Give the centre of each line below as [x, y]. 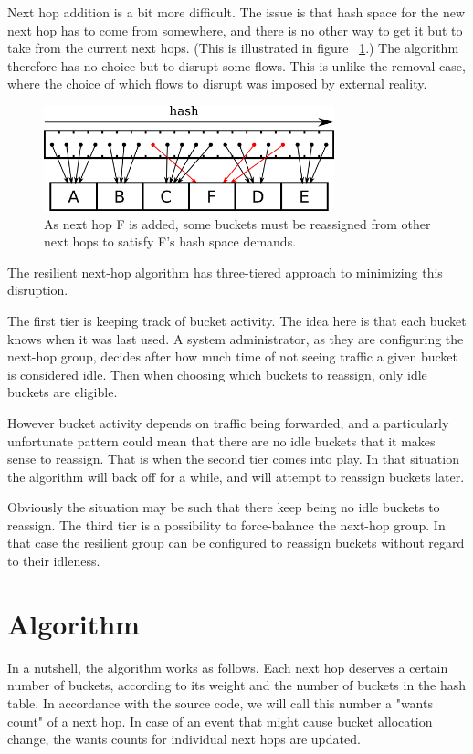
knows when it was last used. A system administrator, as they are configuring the [236, 338]
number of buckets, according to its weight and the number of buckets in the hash [237, 685]
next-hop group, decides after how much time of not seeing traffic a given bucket [232, 356]
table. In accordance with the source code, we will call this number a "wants [220, 702]
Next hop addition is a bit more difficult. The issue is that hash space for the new [236, 12]
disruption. [38, 290]
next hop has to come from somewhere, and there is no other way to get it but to [235, 30]
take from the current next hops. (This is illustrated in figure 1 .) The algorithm [233, 48]
